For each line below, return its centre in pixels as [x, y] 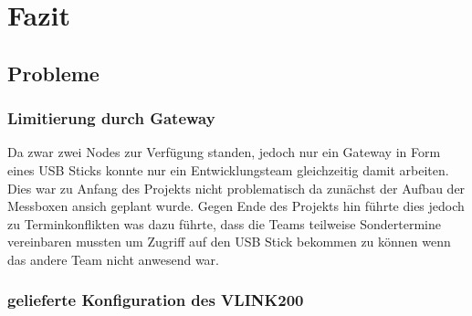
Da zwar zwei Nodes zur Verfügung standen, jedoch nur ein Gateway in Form [224, 152]
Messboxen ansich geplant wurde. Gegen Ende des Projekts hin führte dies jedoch [236, 206]
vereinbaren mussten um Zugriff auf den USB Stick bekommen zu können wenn [229, 242]
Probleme [53, 73]
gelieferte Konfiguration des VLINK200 [156, 300]
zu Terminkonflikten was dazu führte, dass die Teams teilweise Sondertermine [224, 223]
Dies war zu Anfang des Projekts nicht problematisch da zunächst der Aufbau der [236, 188]
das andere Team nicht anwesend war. [113, 259]
